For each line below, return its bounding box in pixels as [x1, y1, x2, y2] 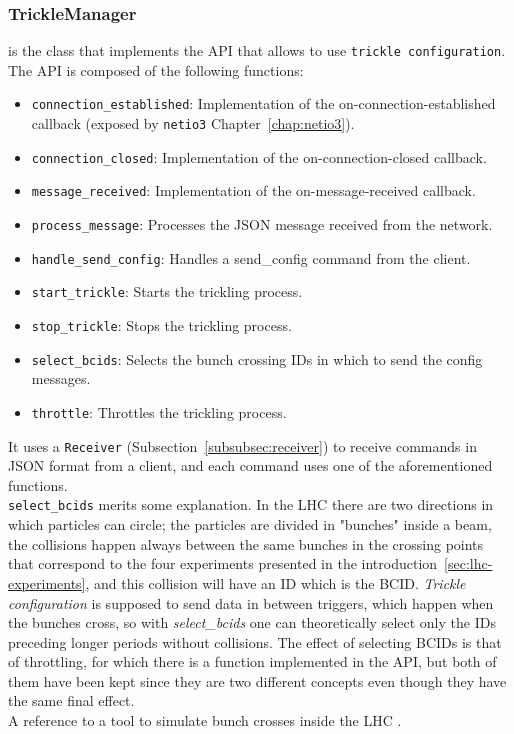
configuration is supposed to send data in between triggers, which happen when [8, 592, 494, 613]
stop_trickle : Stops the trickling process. [31, 315, 292, 336]
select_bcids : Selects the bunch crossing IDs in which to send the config [31, 348, 483, 369]
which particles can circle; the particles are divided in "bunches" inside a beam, [8, 514, 492, 535]
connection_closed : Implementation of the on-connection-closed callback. [31, 146, 487, 167]
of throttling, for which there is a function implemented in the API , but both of [8, 651, 497, 672]
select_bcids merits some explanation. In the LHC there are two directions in [8, 494, 494, 515]
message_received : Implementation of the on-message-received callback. [31, 180, 476, 201]
